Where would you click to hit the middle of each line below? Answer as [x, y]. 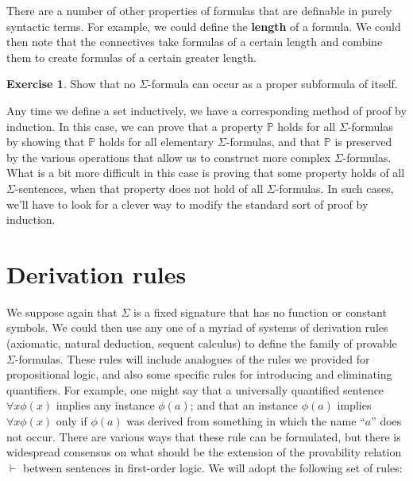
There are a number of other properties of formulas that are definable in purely [199, 10]
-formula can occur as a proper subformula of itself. [273, 84]
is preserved [363, 142]
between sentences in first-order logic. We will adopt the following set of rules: [212, 467]
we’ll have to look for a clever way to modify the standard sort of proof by [187, 204]
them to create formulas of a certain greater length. [131, 57]
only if [71, 421]
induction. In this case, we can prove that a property [135, 126]
